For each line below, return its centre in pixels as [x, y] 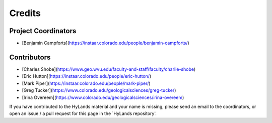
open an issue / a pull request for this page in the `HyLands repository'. [83, 113]
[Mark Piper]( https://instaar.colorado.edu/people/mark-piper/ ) [86, 83]
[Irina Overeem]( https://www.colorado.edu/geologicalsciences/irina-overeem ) [103, 97]
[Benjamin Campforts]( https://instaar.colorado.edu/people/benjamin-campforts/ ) [106, 43]
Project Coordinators [43, 31]
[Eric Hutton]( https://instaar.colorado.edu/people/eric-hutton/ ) [87, 76]
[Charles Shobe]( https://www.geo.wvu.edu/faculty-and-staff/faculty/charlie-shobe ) [109, 69]
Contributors [30, 57]
